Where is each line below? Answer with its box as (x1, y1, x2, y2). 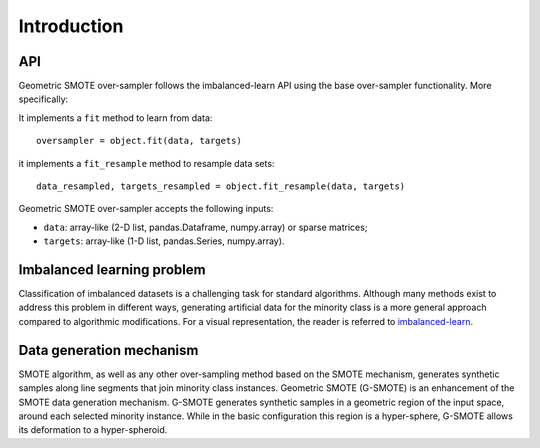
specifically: (18, 93, 69, 105)
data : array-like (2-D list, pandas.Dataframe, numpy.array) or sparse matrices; (43, 221, 368, 233)
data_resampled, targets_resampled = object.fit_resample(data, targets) (36, 181, 406, 192)
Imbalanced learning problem (18, 261, 206, 278)
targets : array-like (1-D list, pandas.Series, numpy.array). (43, 235, 285, 247)
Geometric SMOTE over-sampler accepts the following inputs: (18, 203, 274, 215)
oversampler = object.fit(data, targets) (36, 135, 242, 147)
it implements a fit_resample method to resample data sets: (18, 157, 275, 169)
